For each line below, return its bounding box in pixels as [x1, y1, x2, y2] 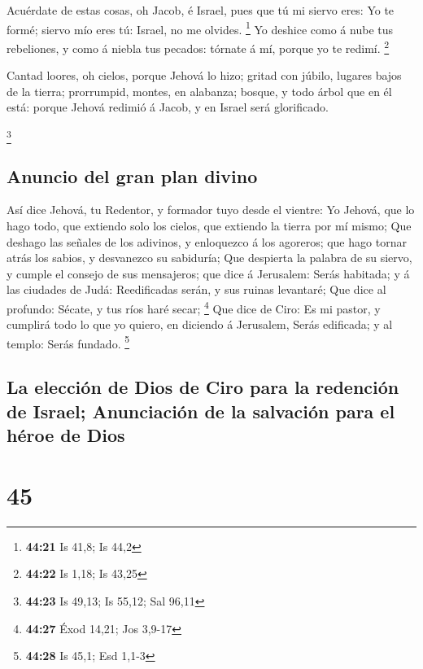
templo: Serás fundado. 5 [7, 332, 130, 352]
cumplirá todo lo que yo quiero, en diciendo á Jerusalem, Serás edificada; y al [7, 316, 393, 333]
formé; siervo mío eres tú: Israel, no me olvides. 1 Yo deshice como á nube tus [7, 18, 394, 37]
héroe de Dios [7, 422, 125, 448]
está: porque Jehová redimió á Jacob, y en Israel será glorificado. [7, 98, 329, 116]
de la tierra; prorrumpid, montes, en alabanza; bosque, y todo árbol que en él [7, 82, 392, 99]
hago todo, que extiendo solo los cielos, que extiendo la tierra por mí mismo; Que [7, 217, 412, 234]
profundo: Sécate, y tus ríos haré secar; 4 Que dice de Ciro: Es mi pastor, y [7, 297, 381, 317]
